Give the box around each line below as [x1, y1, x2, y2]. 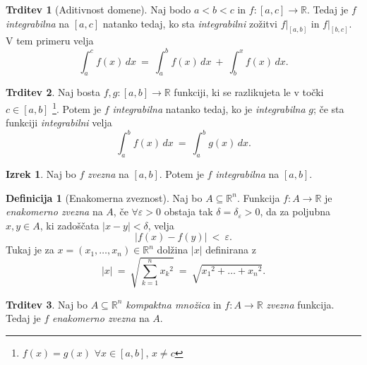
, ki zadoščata [40, 217, 100, 232]
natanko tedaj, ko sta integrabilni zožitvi [102, 16, 277, 30]
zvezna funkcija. [266, 297, 335, 311]
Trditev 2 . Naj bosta [6, 85, 100, 100]
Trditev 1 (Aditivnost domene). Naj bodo [6, 2, 191, 16]
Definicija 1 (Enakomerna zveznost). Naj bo [6, 190, 203, 205]
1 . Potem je [52, 99, 102, 116]
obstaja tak [164, 204, 213, 219]
